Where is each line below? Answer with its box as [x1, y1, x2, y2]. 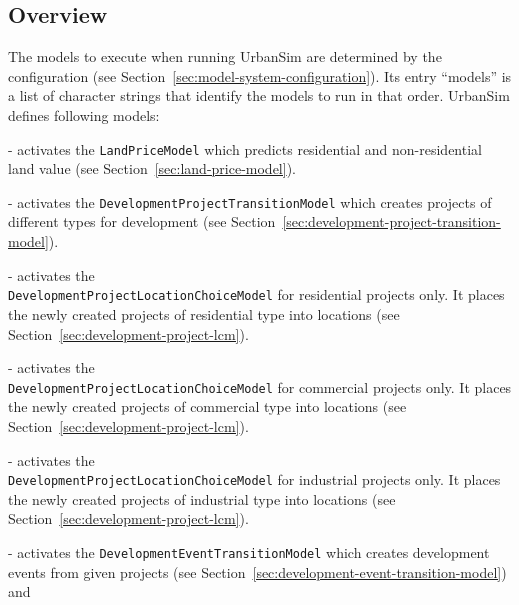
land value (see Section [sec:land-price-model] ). [8, 158, 296, 179]
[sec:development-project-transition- [282, 211, 501, 232]
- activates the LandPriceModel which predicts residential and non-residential [8, 138, 482, 159]
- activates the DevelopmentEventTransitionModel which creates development [8, 541, 490, 562]
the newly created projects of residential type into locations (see [8, 303, 400, 324]
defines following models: [8, 104, 160, 125]
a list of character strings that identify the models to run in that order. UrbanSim [8, 85, 510, 106]
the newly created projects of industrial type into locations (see [8, 488, 396, 509]
